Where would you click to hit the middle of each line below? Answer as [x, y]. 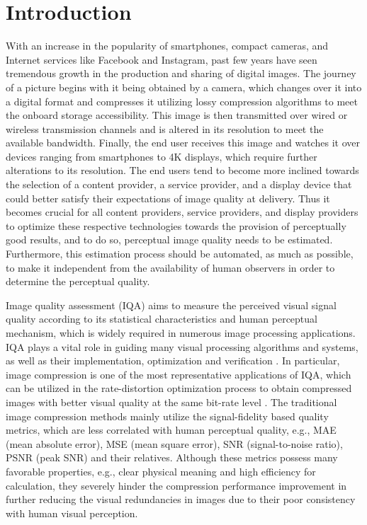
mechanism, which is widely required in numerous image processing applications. [181, 333]
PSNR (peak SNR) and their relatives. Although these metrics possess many [172, 457]
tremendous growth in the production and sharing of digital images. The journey [181, 73]
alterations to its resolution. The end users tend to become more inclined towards [182, 170]
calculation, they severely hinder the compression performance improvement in [176, 485]
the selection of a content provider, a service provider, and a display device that [179, 184]
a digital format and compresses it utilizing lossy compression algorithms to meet [182, 101]
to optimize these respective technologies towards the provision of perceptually [176, 225]
